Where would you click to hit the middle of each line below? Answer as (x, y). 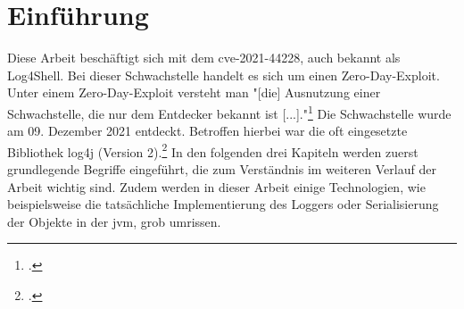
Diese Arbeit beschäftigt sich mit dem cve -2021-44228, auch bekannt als (204, 58)
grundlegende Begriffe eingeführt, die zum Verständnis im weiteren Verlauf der (222, 169)
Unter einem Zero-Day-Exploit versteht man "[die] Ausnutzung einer (194, 92)
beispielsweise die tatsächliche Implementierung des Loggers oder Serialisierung (223, 204)
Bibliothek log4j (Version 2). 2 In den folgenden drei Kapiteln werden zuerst (213, 150)
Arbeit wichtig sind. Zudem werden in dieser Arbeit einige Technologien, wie (216, 186)
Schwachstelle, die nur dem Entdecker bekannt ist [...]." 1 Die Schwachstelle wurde (229, 112)
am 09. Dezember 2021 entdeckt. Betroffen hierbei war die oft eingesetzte (207, 131)
